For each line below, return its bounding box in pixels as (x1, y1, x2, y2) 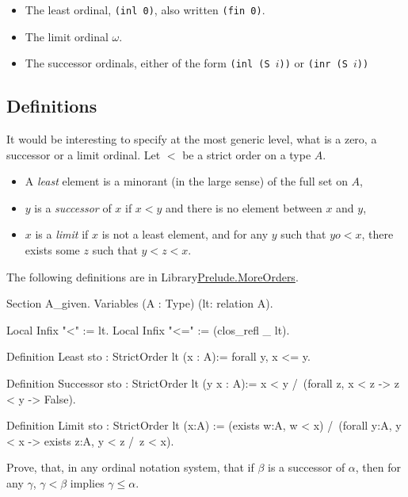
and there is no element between (166, 199, 322, 216)
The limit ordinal (25, 28, 109, 44)
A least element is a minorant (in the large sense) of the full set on (25, 173, 348, 189)
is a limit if (35, 226, 89, 243)
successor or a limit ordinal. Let (6, 146, 161, 162)
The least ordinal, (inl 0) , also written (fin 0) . (25, 2, 265, 17)
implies (70, 475, 105, 491)
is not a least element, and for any (101, 226, 269, 243)
